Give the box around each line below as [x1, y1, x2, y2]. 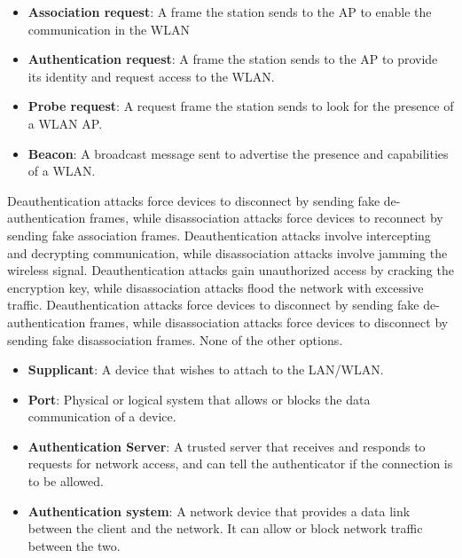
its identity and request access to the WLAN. [27, 67, 275, 85]
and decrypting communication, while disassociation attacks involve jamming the [7, 243, 448, 262]
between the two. [27, 536, 121, 554]
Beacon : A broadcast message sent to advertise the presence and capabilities [27, 144, 449, 162]
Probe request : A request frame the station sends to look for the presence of [27, 97, 454, 115]
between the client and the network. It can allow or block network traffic [27, 519, 423, 538]
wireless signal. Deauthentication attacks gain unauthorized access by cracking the [7, 261, 454, 279]
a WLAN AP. [27, 114, 103, 132]
